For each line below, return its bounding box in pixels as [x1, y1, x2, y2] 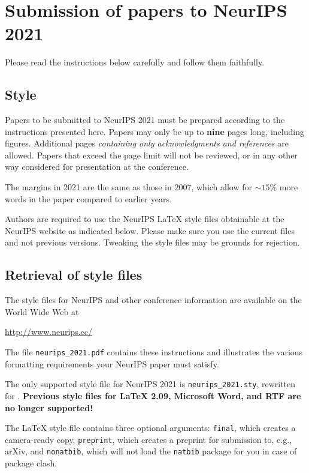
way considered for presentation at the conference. [5, 160, 189, 173]
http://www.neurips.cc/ [5, 325, 92, 338]
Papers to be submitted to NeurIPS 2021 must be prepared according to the [5, 113, 285, 126]
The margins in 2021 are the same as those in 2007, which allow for [5, 181, 252, 193]
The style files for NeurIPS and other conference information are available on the [5, 294, 302, 306]
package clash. [5, 457, 57, 469]
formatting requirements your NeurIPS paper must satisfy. [5, 357, 219, 370]
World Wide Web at [5, 305, 79, 318]
